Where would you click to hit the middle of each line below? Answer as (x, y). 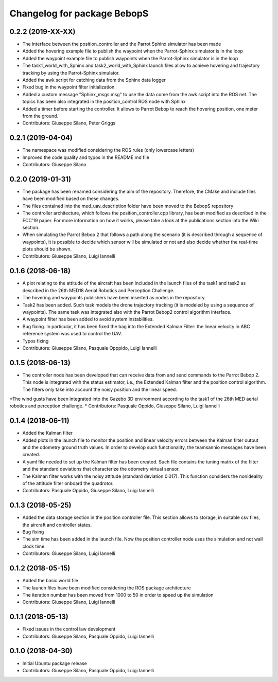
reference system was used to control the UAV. (72, 334)
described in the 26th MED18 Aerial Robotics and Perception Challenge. (98, 290)
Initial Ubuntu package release (55, 663)
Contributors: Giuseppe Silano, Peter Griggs (69, 123)
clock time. (34, 546)
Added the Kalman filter (48, 433)
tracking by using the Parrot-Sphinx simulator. (71, 73)
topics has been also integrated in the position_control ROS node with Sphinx (104, 102)
